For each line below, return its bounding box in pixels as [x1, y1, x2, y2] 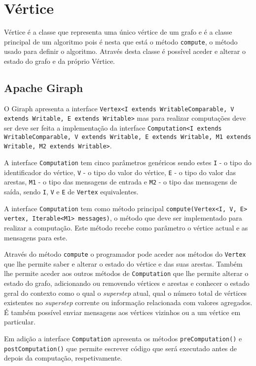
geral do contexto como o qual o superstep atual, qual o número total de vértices [4, 287, 247, 298]
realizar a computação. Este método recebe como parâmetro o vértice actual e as [4, 222, 248, 232]
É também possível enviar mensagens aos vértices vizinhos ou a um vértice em [4, 307, 241, 317]
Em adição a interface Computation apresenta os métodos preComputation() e [4, 333, 242, 344]
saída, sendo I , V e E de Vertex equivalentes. [4, 186, 139, 197]
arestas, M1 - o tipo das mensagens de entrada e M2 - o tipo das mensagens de [4, 177, 237, 187]
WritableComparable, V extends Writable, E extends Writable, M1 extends [4, 133, 252, 140]
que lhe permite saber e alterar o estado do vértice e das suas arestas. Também [4, 258, 243, 269]
